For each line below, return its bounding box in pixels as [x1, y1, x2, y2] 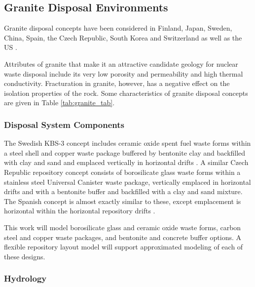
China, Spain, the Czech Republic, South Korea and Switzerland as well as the [4, 32, 242, 42]
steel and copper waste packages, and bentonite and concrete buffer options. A [4, 232, 242, 242]
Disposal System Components [4, 118, 124, 130]
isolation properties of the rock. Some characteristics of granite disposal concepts [4, 87, 248, 98]
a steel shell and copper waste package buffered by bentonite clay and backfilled [4, 147, 246, 158]
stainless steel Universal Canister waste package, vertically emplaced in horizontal [4, 176, 251, 187]
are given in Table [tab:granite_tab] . [4, 97, 115, 108]
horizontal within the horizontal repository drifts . [4, 205, 155, 216]
